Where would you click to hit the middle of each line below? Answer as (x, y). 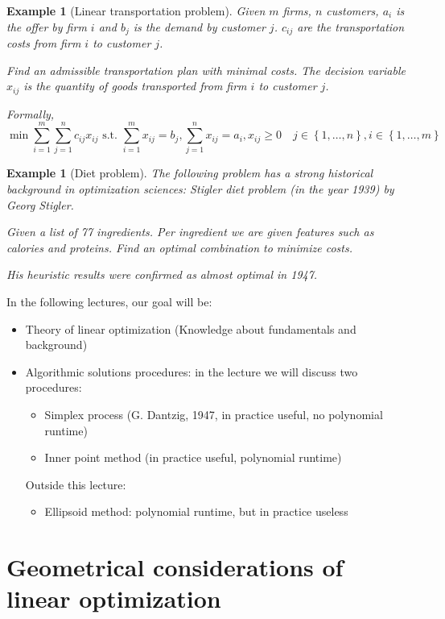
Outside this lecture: (76, 484)
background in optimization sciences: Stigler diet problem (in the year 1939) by (200, 189)
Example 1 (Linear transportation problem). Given (136, 10)
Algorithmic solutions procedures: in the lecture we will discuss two (192, 371)
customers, (352, 10)
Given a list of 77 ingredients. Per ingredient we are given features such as (190, 232)
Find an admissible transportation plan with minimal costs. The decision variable (206, 70)
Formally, (31, 113)
